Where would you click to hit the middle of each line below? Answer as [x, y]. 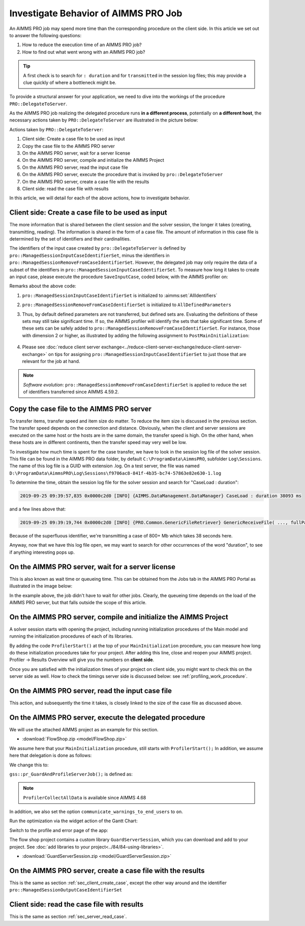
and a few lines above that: [38, 509]
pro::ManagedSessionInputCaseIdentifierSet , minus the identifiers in [89, 255]
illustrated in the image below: [41, 586]
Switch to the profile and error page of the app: [59, 830]
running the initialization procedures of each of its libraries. [71, 636]
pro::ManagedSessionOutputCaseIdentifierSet [66, 890]
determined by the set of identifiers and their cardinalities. [70, 239]
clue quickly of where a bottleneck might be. [70, 82]
